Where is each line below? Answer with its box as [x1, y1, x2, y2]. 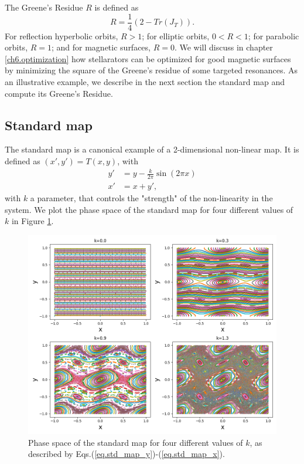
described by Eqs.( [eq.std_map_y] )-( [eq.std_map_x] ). [28, 448, 225, 460]
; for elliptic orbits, [142, 29, 210, 42]
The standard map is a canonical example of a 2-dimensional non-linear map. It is [5, 143, 299, 155]
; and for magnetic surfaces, [51, 41, 151, 53]
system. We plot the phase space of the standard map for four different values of [5, 203, 293, 215]
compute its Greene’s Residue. [5, 87, 113, 99]
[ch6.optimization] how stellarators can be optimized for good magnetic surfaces [5, 52, 291, 65]
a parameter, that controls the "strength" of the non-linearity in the [30, 192, 273, 204]
